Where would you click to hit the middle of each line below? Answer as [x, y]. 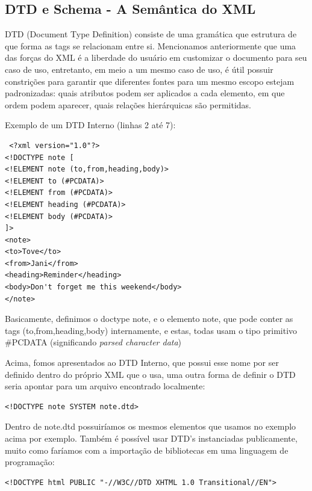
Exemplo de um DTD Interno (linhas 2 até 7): [90, 125]
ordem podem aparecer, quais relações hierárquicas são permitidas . [128, 104]
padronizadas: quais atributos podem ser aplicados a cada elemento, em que [145, 93]
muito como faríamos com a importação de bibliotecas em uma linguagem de [147, 450]
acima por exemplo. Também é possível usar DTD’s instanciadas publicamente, [151, 438]
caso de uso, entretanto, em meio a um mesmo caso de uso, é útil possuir [139, 69]
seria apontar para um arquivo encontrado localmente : [105, 386]
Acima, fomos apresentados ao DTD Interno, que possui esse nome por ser [142, 363]
